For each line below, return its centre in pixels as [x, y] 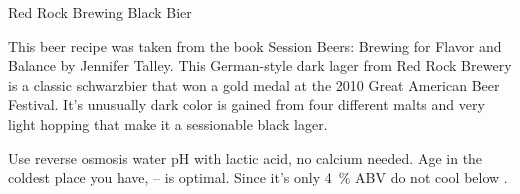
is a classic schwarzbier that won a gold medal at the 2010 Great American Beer [254, 84]
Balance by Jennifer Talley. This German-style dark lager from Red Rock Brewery [260, 65]
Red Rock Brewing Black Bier [100, 12]
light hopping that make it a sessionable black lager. [168, 123]
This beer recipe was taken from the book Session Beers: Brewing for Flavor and [255, 45]
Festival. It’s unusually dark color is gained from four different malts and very [246, 104]
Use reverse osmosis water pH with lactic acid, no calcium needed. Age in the [245, 157]
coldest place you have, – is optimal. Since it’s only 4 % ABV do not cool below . [258, 177]
